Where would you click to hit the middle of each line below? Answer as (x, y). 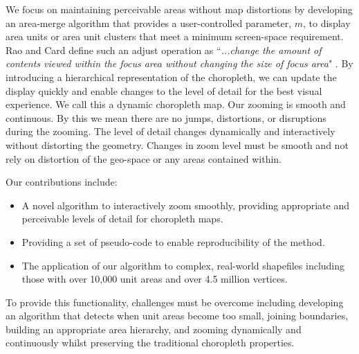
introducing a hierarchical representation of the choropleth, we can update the (171, 77)
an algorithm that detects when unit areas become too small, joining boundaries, (177, 316)
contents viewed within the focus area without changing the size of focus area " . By (179, 63)
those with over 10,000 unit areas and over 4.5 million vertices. (155, 279)
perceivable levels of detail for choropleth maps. (122, 219)
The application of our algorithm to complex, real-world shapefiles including (183, 265)
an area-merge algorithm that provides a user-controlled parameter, (149, 23)
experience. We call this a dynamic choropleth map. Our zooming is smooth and (176, 104)
